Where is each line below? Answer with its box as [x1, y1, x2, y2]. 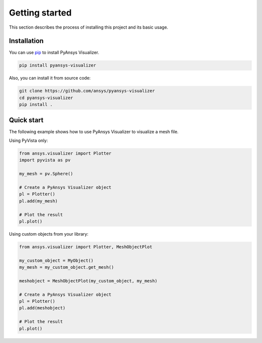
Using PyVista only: [9, 137, 48, 143]
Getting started [9, 7, 72, 18]
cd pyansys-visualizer [19, 95, 73, 101]
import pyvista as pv [19, 157, 71, 163]
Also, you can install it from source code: [9, 75, 91, 81]
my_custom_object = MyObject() [19, 257, 94, 263]
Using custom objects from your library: [9, 231, 89, 237]
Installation [9, 37, 44, 45]
